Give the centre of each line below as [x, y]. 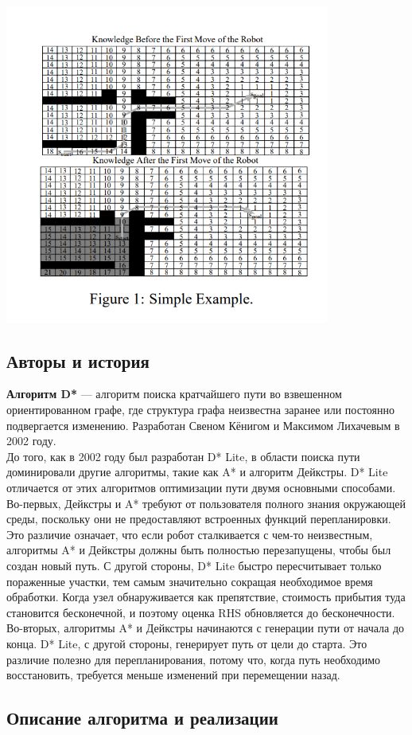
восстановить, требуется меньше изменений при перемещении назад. [173, 675]
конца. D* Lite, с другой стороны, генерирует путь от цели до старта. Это [187, 643]
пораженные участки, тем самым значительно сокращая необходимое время [190, 581]
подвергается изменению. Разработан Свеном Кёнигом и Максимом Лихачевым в [203, 425]
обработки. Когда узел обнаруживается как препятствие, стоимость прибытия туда [206, 597]
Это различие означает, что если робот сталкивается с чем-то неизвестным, [190, 534]
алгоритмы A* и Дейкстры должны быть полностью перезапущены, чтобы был [199, 550]
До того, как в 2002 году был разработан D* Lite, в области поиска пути [183, 456]
